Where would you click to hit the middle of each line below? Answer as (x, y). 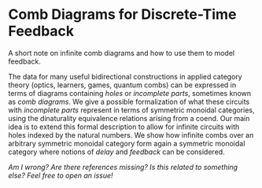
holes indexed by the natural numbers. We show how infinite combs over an (131, 135)
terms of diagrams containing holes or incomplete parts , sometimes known (130, 93)
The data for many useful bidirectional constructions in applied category (125, 76)
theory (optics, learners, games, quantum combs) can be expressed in (122, 85)
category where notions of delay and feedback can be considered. (117, 152)
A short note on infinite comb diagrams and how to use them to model (121, 53)
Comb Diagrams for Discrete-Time (122, 15)
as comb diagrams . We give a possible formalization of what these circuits (129, 101)
